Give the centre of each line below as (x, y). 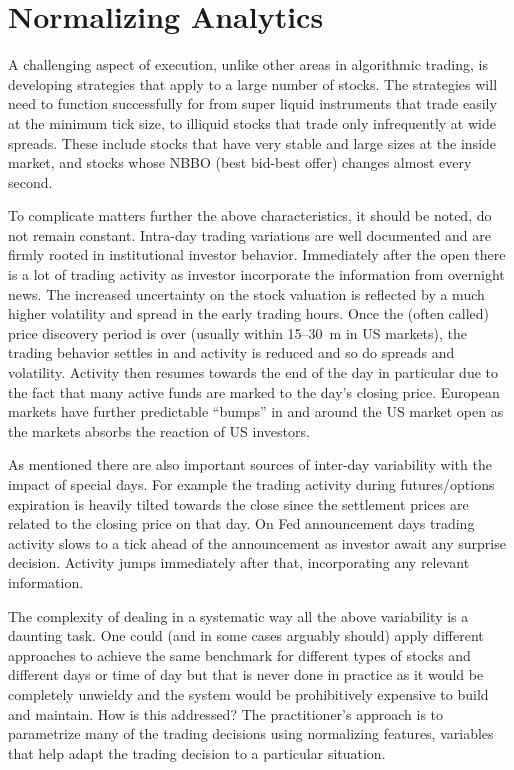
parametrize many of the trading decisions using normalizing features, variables (251, 733)
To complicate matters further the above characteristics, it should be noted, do (250, 215)
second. (30, 181)
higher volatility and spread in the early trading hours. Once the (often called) (249, 313)
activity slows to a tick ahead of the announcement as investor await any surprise (257, 542)
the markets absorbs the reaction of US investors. (159, 430)
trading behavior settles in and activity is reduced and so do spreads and (231, 352)
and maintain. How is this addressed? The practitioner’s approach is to (226, 713)
